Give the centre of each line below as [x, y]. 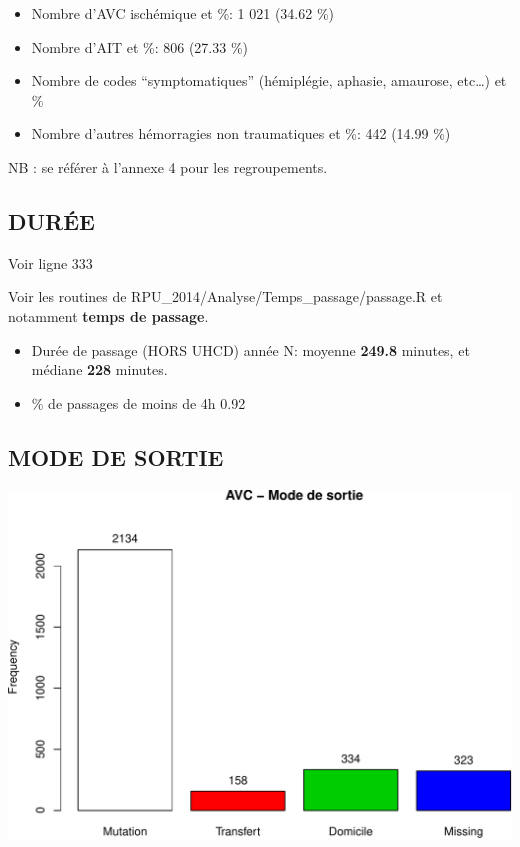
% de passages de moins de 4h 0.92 [138, 402]
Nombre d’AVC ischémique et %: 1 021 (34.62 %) [183, 13]
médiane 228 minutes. [99, 369]
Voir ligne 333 [50, 262]
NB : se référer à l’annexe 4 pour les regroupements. [168, 166]
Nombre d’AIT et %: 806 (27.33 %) [140, 46]
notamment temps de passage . [108, 315]
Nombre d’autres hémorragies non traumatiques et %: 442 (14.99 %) [241, 133]
